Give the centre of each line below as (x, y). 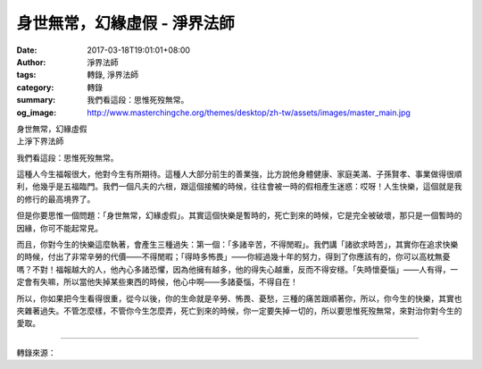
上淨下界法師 (40, 141)
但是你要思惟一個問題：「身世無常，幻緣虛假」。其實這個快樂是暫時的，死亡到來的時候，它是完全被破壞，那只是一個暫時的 (239, 215)
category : (35, 87)
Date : (27, 50)
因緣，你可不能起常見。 (59, 228)
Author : (31, 62)
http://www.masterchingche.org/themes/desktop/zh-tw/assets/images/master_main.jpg (249, 113)
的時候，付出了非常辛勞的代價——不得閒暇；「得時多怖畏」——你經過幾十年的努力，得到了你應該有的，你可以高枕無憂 (233, 257)
